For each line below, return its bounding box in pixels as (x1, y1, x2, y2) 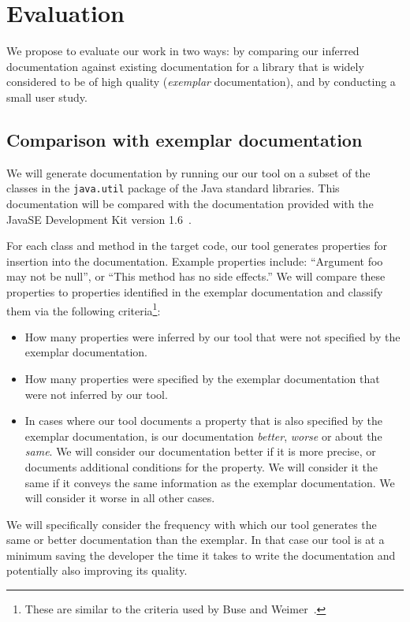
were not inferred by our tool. (24, 385, 168, 402)
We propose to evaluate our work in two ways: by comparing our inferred (6, 43, 360, 59)
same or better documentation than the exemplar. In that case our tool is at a (6, 531, 385, 548)
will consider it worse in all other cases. (24, 490, 215, 506)
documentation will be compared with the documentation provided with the (6, 195, 374, 211)
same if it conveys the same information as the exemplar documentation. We (24, 474, 395, 490)
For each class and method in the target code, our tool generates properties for (6, 237, 387, 254)
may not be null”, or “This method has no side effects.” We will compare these (6, 268, 386, 285)
